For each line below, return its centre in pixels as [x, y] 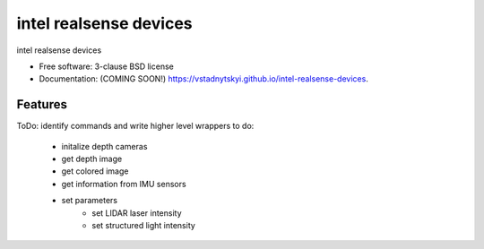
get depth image [92, 159]
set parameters [90, 201]
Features [42, 104]
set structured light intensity [144, 225]
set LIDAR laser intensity [137, 213]
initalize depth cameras [104, 146]
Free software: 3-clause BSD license [106, 66]
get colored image [95, 171]
